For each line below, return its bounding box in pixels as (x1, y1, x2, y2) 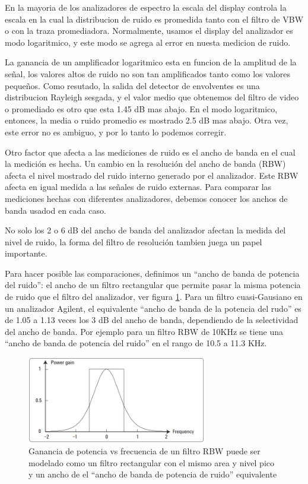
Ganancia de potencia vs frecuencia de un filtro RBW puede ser (28, 445, 261, 457)
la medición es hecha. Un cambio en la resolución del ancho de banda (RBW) (5, 157, 286, 170)
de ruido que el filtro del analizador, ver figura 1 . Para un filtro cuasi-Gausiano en (5, 290, 303, 303)
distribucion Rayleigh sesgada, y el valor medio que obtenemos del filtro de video (5, 91, 299, 103)
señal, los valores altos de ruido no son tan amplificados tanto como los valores (5, 67, 290, 80)
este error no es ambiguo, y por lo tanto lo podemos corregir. (5, 125, 227, 138)
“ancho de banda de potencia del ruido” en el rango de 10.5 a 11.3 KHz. (5, 337, 267, 349)
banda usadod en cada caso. (5, 204, 106, 216)
